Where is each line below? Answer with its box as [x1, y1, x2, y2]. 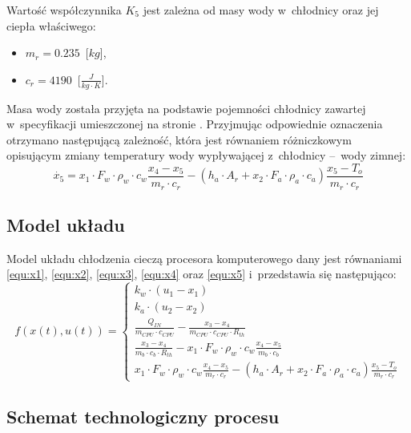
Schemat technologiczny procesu [6, 404, 280, 429]
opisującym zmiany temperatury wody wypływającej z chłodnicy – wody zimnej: [6, 147, 406, 164]
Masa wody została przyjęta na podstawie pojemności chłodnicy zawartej [6, 99, 366, 116]
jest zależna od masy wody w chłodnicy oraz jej [143, 2, 379, 18]
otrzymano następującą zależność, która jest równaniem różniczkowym [6, 131, 352, 148]
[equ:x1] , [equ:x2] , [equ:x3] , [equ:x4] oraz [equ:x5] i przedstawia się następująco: [6, 265, 397, 282]
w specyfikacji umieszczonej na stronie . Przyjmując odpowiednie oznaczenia [6, 115, 383, 132]
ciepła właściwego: [6, 17, 96, 34]
